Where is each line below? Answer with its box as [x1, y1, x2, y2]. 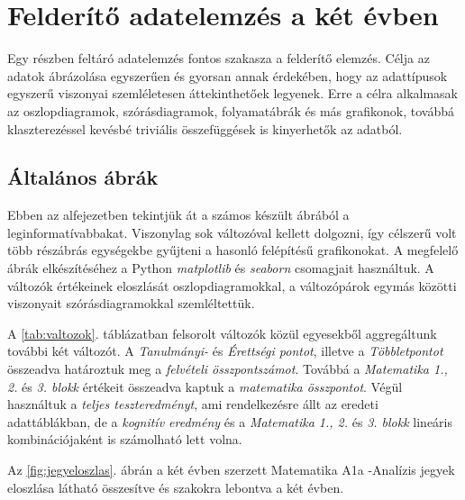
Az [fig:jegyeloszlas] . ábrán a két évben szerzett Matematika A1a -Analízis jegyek [7, 460, 455, 479]
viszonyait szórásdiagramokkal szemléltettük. [7, 294, 255, 313]
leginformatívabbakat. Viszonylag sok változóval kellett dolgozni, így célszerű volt [7, 223, 457, 241]
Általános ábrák [7, 163, 159, 191]
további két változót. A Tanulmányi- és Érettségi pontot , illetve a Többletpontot [7, 341, 443, 360]
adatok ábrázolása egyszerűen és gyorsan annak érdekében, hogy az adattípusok [7, 66, 448, 85]
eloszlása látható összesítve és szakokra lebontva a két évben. [7, 477, 344, 496]
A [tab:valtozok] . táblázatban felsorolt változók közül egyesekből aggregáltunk [7, 323, 437, 342]
